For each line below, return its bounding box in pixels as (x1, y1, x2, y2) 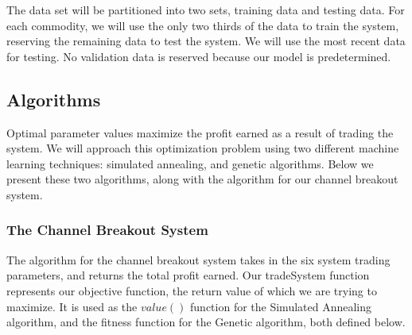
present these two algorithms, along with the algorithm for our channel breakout (6, 171, 398, 187)
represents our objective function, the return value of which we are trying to (6, 282, 377, 298)
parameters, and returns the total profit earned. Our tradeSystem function (6, 267, 370, 283)
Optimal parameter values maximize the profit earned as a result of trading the (6, 124, 394, 141)
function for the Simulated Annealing (190, 298, 372, 314)
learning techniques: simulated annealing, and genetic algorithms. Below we (6, 155, 374, 171)
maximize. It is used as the (6, 298, 138, 314)
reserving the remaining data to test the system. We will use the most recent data (6, 33, 406, 49)
